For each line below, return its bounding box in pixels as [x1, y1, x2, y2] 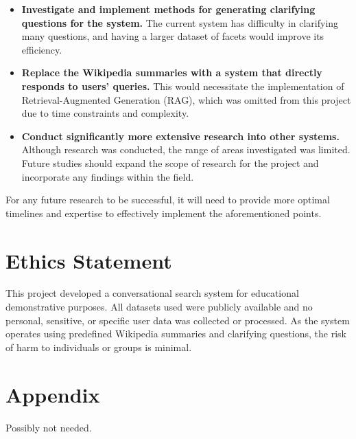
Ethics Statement [5, 246, 172, 274]
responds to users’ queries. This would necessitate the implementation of [21, 78, 344, 93]
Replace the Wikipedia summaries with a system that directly [21, 65, 322, 80]
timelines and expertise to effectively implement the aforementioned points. [5, 205, 322, 220]
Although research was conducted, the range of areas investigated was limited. [21, 142, 351, 157]
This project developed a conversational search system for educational [5, 286, 299, 300]
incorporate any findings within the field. [21, 169, 194, 183]
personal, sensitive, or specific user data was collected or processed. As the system [5, 313, 350, 327]
